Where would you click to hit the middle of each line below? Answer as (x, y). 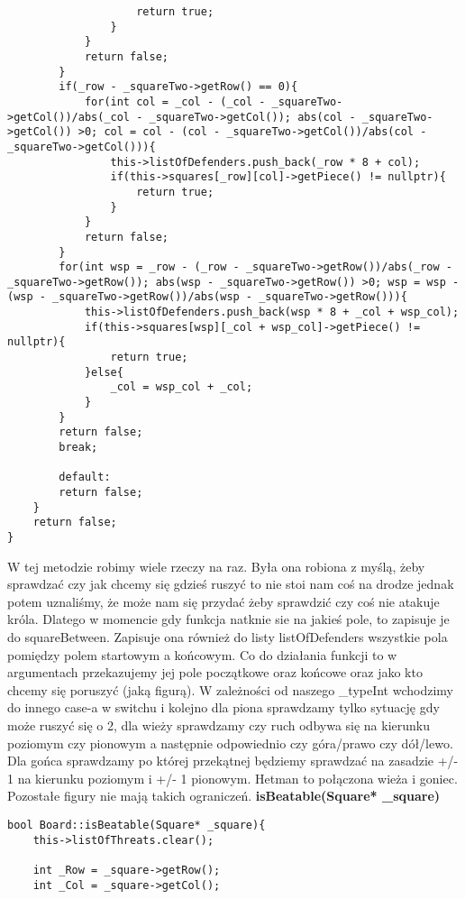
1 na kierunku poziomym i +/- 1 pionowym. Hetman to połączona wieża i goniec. (232, 778)
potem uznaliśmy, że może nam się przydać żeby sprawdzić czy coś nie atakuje (223, 601)
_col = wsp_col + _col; (182, 387)
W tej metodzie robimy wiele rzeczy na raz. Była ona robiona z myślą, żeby (216, 566)
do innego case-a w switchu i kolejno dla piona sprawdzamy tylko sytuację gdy (223, 707)
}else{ (104, 372)
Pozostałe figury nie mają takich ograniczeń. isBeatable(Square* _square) (224, 796)
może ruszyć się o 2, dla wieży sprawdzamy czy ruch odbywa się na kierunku (219, 725)
